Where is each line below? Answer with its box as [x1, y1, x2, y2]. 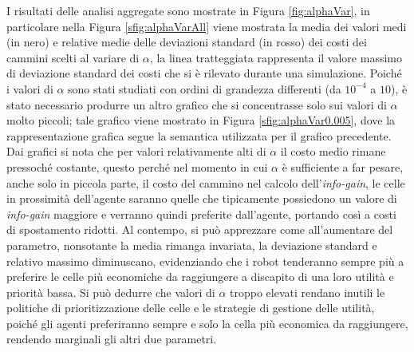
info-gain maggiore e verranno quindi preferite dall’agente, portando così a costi [6, 205, 396, 222]
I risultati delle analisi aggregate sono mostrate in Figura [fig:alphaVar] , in [6, 2, 370, 18]
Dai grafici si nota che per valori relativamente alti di [6, 143, 266, 160]
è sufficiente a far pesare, [282, 158, 404, 175]
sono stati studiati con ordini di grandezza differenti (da [68, 80, 341, 97]
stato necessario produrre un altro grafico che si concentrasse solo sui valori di [6, 96, 387, 113]
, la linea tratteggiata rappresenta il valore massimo [149, 49, 402, 65]
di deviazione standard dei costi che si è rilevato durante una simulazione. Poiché [6, 65, 402, 81]
